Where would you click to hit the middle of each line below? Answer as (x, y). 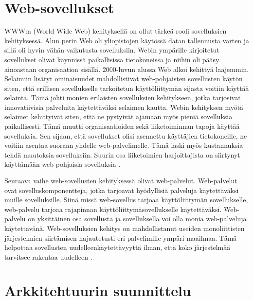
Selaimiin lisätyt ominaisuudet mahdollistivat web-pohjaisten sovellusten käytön (124, 79)
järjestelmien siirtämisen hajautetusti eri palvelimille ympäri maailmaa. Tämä (121, 238)
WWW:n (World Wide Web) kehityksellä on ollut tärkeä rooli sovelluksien (116, 31)
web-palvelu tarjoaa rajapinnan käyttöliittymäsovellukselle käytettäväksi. (113, 209)
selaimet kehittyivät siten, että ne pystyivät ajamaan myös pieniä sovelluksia (118, 116)
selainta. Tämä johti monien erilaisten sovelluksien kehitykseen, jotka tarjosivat (123, 97)
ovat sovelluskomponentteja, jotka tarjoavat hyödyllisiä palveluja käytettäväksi (122, 190)
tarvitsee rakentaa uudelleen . (48, 256)
